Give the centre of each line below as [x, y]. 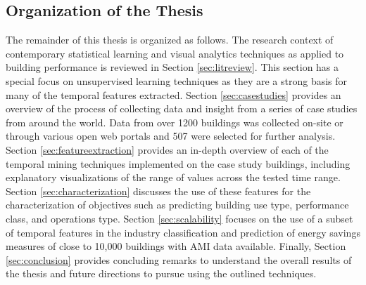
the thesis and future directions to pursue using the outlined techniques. [161, 273]
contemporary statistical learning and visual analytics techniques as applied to [175, 53]
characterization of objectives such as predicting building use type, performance [177, 205]
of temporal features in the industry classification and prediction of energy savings [183, 232]
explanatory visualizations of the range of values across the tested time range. [173, 177]
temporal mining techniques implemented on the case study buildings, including [178, 163]
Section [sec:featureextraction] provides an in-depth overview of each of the [167, 149]
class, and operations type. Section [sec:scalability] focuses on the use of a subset [179, 218]
